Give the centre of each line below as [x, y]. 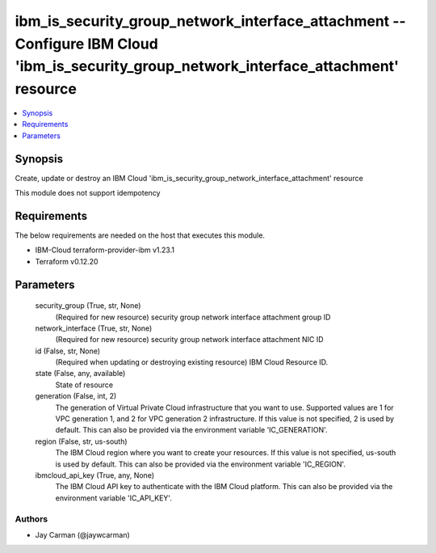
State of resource [84, 385]
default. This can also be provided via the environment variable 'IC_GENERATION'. [191, 430]
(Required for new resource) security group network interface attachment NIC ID [189, 340]
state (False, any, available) [80, 374]
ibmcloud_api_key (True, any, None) [95, 475]
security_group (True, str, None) [88, 306]
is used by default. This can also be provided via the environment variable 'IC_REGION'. [201, 464]
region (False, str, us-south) [82, 441]
